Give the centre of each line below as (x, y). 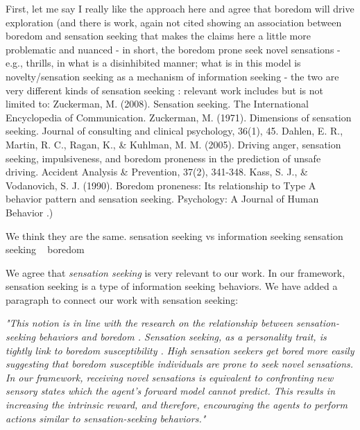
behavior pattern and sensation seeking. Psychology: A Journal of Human (162, 199)
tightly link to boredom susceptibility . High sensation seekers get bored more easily (180, 350)
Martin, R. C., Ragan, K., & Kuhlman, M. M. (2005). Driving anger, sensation (173, 144)
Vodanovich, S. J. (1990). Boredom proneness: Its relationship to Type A (161, 185)
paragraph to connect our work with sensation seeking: (122, 299)
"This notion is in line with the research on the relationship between (149, 323)
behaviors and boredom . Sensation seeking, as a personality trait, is (182, 337)
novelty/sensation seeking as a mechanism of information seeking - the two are (172, 76)
